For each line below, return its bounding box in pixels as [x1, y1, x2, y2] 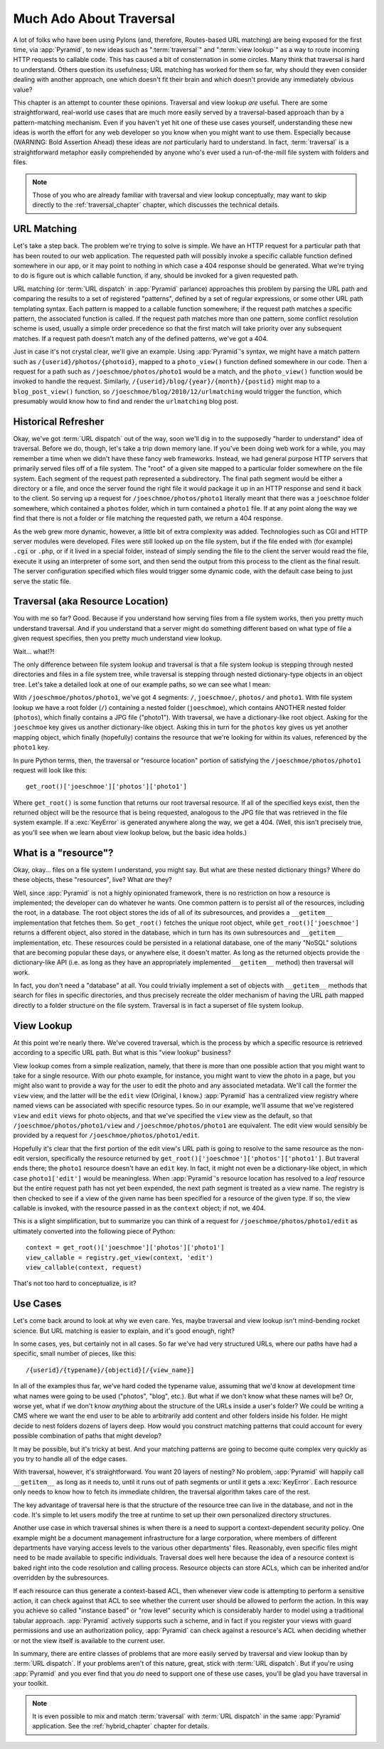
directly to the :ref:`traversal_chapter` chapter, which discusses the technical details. [32, 201, 280, 209]
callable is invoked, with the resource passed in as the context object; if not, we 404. [13, 1204, 266, 1213]
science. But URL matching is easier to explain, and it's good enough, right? [13, 1327, 235, 1335]
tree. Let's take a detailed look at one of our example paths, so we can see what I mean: [13, 680, 271, 689]
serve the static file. [13, 577, 71, 585]
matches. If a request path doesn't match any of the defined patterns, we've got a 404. [13, 334, 268, 343]
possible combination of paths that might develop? [13, 1432, 161, 1440]
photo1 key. [13, 743, 50, 752]
